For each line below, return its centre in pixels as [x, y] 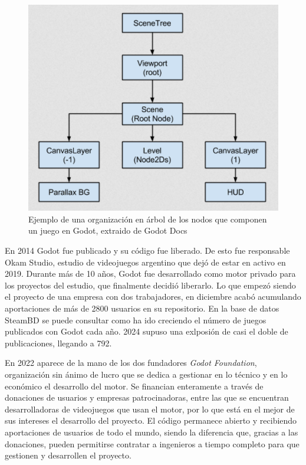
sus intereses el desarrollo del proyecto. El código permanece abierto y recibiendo [151, 420]
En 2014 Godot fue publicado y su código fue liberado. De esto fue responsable [147, 250]
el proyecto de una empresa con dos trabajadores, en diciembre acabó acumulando [153, 297]
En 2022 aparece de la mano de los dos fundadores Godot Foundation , [131, 363]
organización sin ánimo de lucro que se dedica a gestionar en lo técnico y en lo [146, 374]
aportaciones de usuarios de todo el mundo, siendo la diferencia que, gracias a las [152, 432]
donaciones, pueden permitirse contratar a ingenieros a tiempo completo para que [152, 443]
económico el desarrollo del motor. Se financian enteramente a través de [134, 386]
